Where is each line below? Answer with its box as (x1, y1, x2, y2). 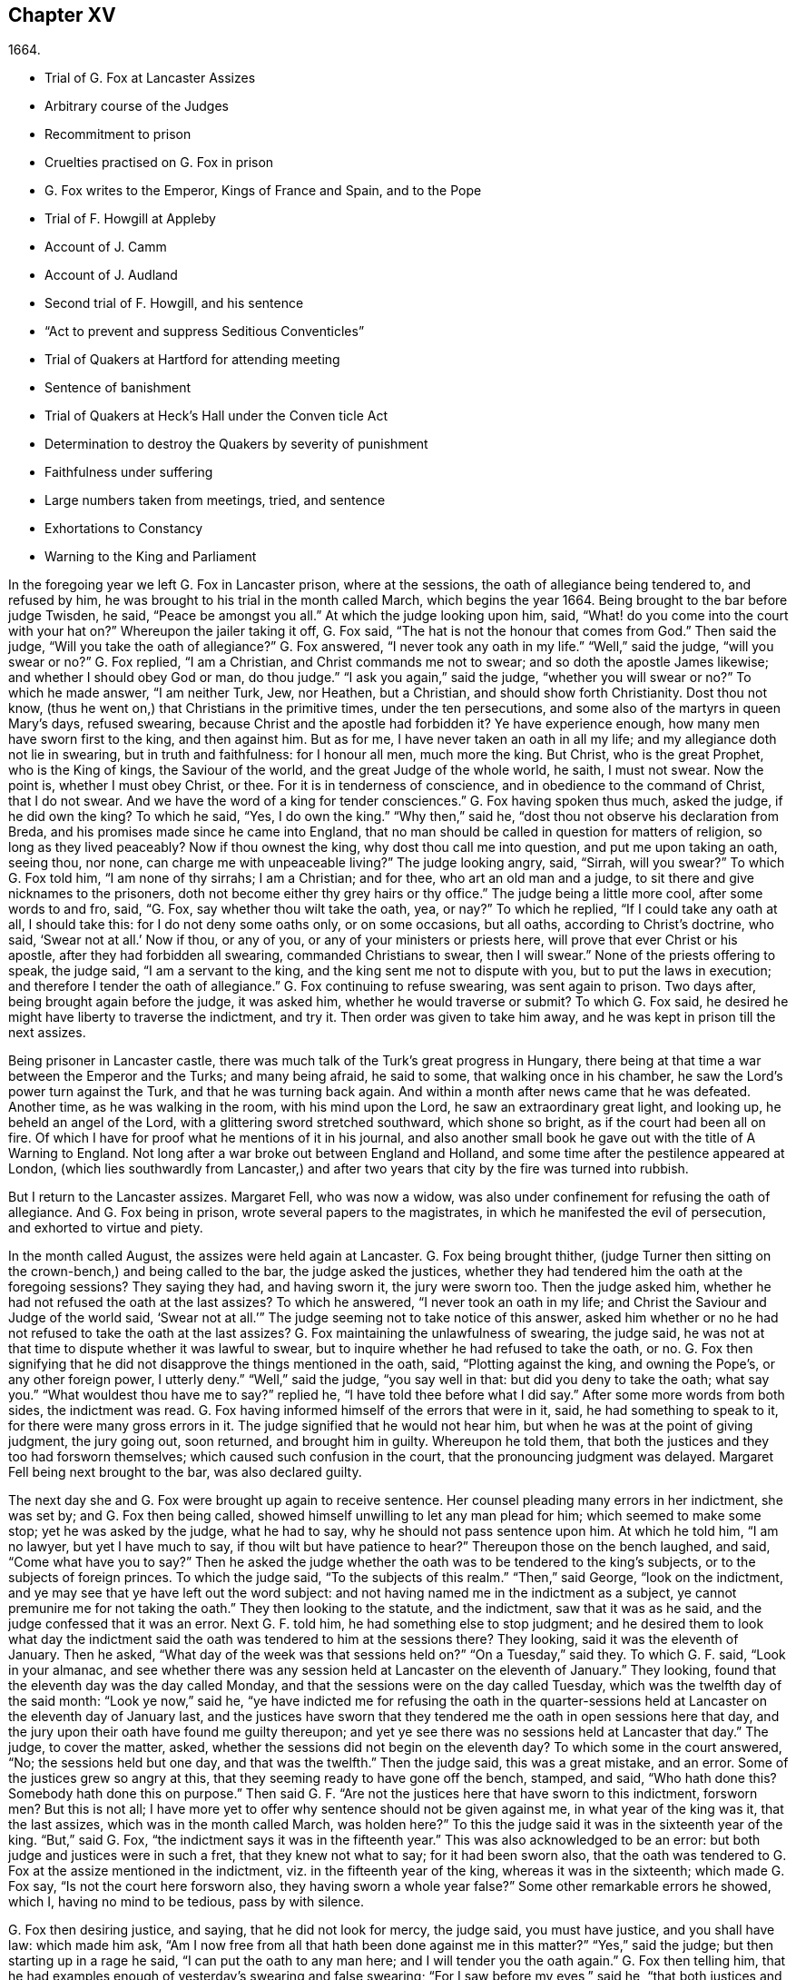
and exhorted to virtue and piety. (8, 1220, 203, 1236)
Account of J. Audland (44, 267, 178, 283)
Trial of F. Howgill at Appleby (44, 211, 216, 227)
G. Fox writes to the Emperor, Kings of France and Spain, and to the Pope (44, 183, 482, 199)
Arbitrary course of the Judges (44, 98, 229, 114)
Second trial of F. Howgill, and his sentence (44, 295, 304, 312)
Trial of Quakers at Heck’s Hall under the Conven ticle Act (44, 408, 388, 424)
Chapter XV (8, 4, 116, 26)
